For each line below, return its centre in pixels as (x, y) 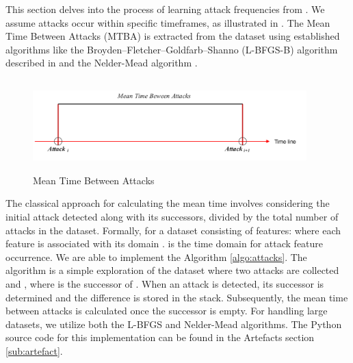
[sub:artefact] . (34, 351)
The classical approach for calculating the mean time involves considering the (168, 203)
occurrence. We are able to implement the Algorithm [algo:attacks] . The (156, 256)
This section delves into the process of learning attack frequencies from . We (165, 9)
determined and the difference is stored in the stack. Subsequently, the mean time (177, 297)
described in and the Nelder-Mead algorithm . (102, 63)
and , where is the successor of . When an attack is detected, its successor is (165, 284)
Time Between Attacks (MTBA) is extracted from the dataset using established (173, 36)
